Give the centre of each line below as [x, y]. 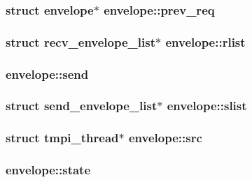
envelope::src [165, 138]
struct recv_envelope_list [80, 41]
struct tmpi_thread [62, 138]
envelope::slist [207, 106]
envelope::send [47, 74]
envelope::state [48, 170]
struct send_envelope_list [82, 106]
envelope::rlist [205, 41]
